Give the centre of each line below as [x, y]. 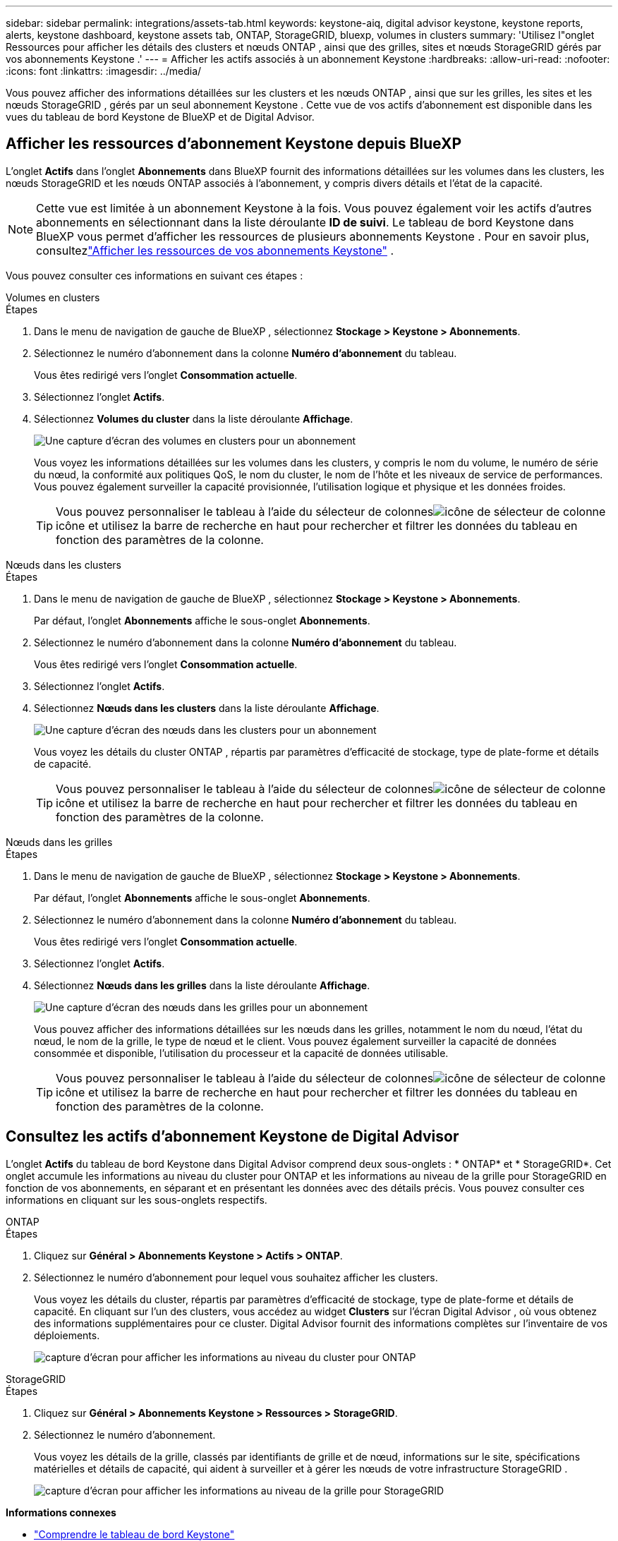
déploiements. [67, 1335]
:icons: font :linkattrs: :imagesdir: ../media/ [104, 71]
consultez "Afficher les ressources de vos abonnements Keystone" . [215, 250]
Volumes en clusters [53, 297]
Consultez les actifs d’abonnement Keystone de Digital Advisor [232, 1137]
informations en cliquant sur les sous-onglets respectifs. [137, 1199]
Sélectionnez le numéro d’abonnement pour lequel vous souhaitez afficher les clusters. [236, 1277]
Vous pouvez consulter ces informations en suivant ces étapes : [154, 275]
